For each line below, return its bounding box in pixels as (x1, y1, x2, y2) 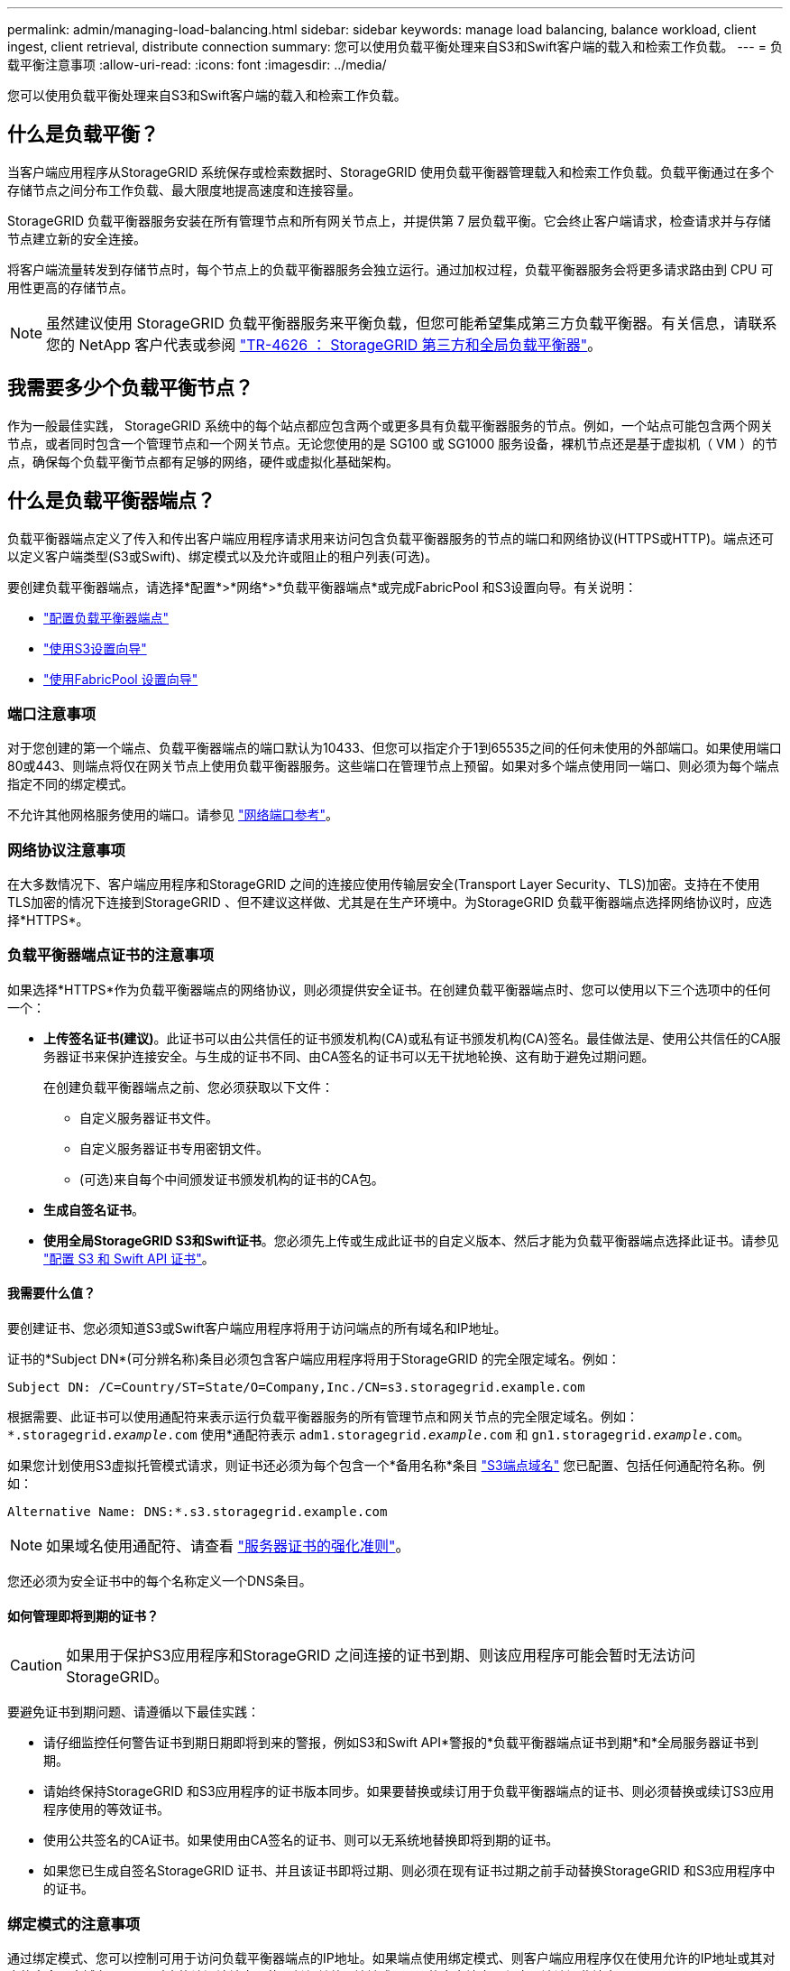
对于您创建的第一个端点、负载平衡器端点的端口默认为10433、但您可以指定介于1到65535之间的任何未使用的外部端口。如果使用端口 (7, 740, 782, 756)
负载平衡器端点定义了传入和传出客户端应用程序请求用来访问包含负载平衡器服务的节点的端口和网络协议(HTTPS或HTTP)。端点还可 (7, 530, 775, 546)
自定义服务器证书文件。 (79, 1109, 218, 1125)
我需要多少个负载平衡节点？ (7, 376, 253, 400)
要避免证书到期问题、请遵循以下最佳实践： (7, 1704, 260, 1720)
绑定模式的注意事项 (7, 1914, 141, 1933)
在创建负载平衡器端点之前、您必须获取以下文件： (43, 1078, 334, 1095)
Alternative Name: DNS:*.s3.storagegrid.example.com (7, 1504, 388, 1519)
